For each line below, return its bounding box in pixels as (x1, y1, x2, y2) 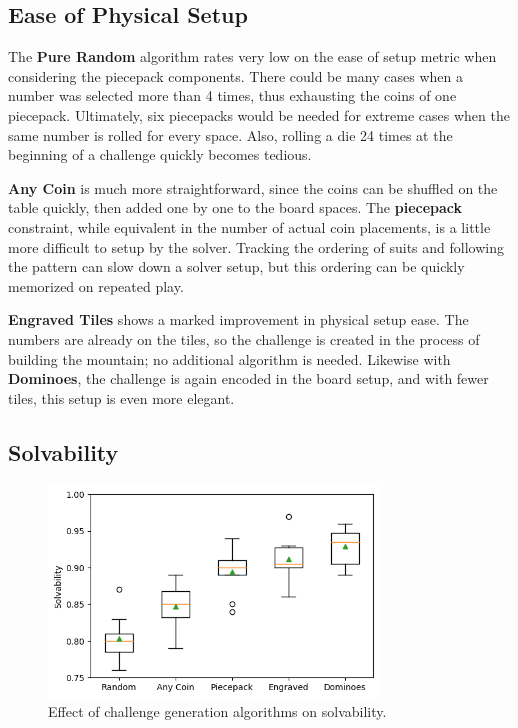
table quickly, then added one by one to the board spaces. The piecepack (8, 197, 463, 218)
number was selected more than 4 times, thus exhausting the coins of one (8, 85, 457, 106)
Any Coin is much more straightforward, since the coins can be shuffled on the (8, 177, 498, 198)
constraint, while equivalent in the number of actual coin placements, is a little (8, 216, 491, 237)
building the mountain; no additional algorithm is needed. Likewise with (8, 348, 451, 369)
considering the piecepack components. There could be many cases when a (8, 65, 463, 86)
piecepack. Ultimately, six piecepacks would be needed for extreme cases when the (8, 104, 510, 125)
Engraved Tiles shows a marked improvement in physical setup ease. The (8, 309, 469, 330)
